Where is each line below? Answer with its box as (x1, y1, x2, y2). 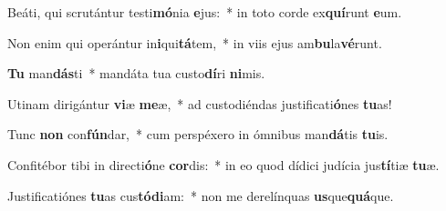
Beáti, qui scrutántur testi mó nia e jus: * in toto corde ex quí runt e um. (7, 3, 402, 21)
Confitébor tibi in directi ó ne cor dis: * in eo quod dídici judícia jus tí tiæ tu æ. (7, 155, 440, 174)
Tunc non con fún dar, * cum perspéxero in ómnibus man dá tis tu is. (7, 125, 389, 144)
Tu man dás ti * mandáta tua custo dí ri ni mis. (7, 64, 265, 83)
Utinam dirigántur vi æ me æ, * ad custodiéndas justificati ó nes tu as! (7, 94, 392, 113)
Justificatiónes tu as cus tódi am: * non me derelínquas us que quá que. (7, 186, 394, 205)
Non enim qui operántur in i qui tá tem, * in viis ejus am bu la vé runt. (7, 33, 382, 52)
